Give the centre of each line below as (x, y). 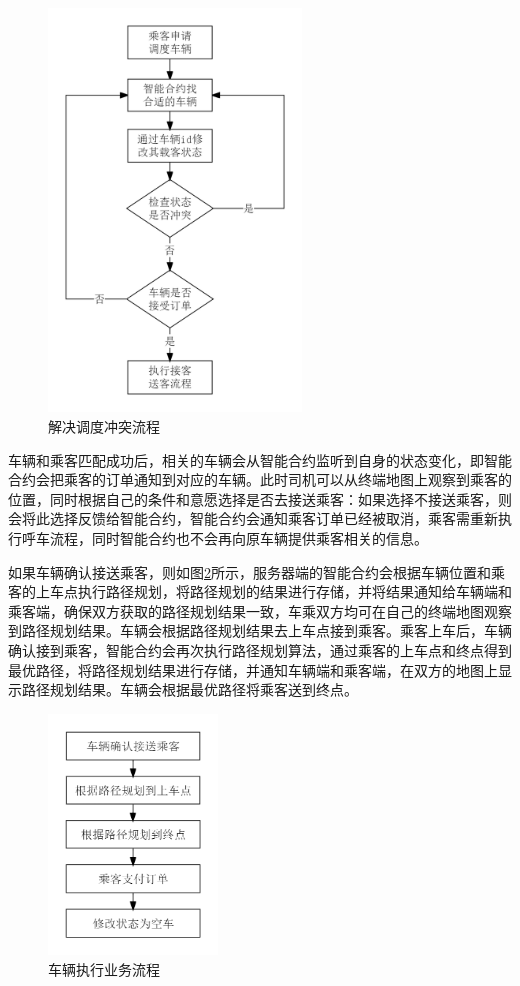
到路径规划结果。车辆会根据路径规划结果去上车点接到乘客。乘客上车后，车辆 (260, 630)
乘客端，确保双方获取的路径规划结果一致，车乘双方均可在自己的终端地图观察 (260, 610)
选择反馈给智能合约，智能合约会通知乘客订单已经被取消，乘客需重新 (273, 518)
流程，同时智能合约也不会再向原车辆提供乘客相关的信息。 (238, 538)
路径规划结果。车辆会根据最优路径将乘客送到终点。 (189, 689)
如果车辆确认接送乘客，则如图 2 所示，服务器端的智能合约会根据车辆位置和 (249, 571)
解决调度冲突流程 (104, 426)
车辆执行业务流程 (104, 968)
